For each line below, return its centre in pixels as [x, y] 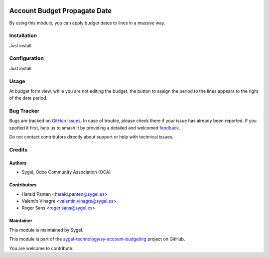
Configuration [27, 58]
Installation [23, 36]
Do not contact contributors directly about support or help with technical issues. [91, 137]
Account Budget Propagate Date [61, 11]
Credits [18, 150]
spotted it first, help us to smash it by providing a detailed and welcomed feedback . [95, 128]
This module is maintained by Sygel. [46, 230]
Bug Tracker [24, 111]
